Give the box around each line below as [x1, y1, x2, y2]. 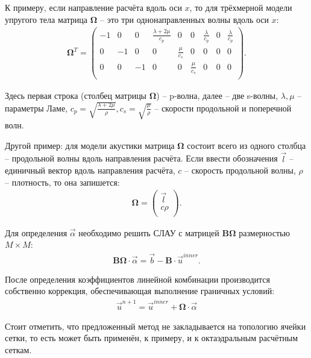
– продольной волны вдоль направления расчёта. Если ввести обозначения [5, 152, 278, 165]
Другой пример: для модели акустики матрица [5, 139, 175, 151]
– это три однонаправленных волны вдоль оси [100, 13, 269, 25]
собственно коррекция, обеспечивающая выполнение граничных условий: [5, 284, 275, 297]
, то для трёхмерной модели [189, 1, 292, 13]
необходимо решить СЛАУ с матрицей [78, 226, 219, 239]
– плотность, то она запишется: [5, 175, 120, 188]
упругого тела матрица [5, 13, 88, 25]
